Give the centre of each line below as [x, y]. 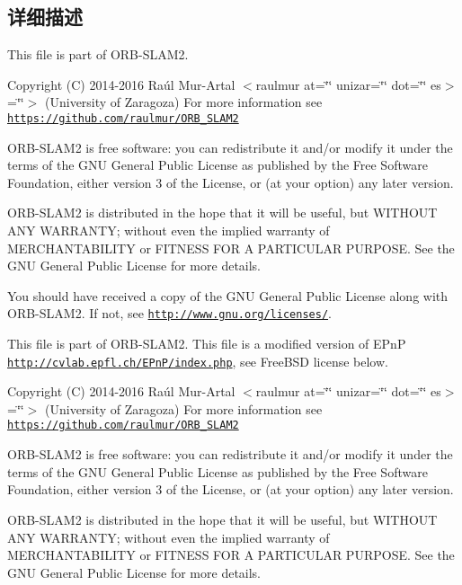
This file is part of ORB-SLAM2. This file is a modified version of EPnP [207, 344]
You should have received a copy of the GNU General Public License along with [228, 295]
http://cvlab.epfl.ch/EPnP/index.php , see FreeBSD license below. [198, 361]
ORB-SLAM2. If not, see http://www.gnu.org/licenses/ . [169, 313]
